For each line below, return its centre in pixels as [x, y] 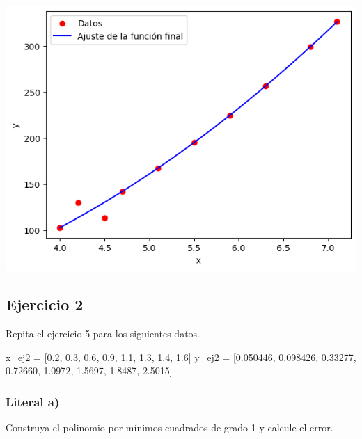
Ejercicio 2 [45, 304]
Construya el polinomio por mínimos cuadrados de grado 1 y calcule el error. [170, 428]
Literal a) [33, 401]
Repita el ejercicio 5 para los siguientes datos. [103, 334]
